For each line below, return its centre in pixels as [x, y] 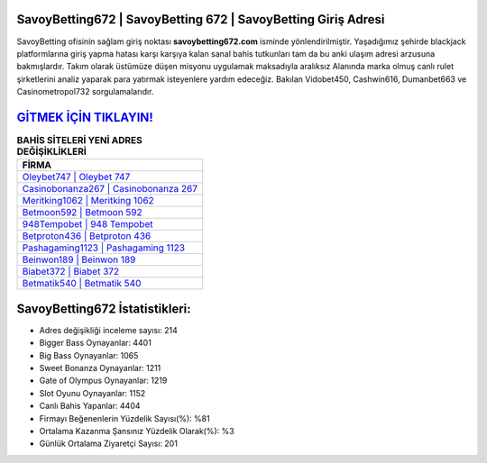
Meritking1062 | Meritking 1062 [88, 201]
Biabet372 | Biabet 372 [71, 272]
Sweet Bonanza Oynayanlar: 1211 [100, 368]
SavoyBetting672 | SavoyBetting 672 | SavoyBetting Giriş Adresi [201, 19]
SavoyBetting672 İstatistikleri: [104, 309]
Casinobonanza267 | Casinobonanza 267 [110, 189]
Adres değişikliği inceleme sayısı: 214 [108, 330]
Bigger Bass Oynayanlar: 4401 [96, 343]
